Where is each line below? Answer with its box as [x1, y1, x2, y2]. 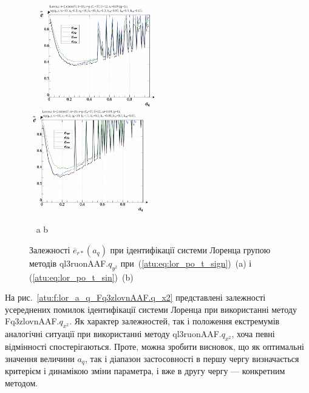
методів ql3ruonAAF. [29, 256, 109, 269]
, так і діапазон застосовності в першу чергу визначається [84, 352, 299, 364]
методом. [5, 376, 38, 389]
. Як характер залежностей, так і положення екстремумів [69, 315, 280, 327]
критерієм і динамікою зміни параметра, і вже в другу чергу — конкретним [5, 364, 285, 377]
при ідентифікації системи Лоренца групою [110, 243, 271, 256]
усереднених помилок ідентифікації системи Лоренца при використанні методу [5, 302, 297, 315]
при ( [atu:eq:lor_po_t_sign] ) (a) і [120, 256, 252, 269]
